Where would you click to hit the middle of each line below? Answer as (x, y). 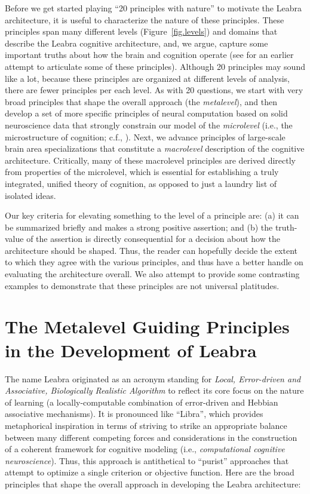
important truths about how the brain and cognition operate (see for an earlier (149, 55)
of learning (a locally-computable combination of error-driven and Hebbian (142, 402)
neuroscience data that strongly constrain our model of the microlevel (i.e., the (149, 125)
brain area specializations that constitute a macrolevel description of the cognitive (155, 148)
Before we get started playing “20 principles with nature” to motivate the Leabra (153, 8)
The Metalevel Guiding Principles (147, 326)
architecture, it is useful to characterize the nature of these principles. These (145, 19)
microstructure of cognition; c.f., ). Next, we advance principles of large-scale (145, 136)
